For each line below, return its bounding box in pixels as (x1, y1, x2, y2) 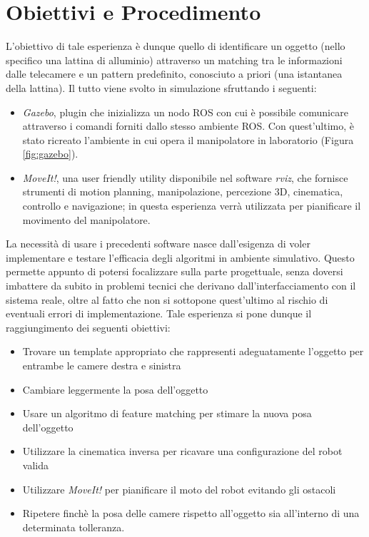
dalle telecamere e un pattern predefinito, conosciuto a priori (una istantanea (6, 66, 343, 81)
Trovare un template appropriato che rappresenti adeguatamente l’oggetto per (22, 344, 364, 359)
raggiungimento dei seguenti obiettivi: (6, 319, 171, 334)
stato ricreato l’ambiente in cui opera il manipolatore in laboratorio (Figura (22, 132, 354, 147)
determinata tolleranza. (22, 519, 125, 534)
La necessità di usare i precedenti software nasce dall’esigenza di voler (6, 236, 310, 251)
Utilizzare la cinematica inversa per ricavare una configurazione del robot (22, 444, 343, 459)
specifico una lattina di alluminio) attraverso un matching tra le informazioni (6, 52, 343, 67)
